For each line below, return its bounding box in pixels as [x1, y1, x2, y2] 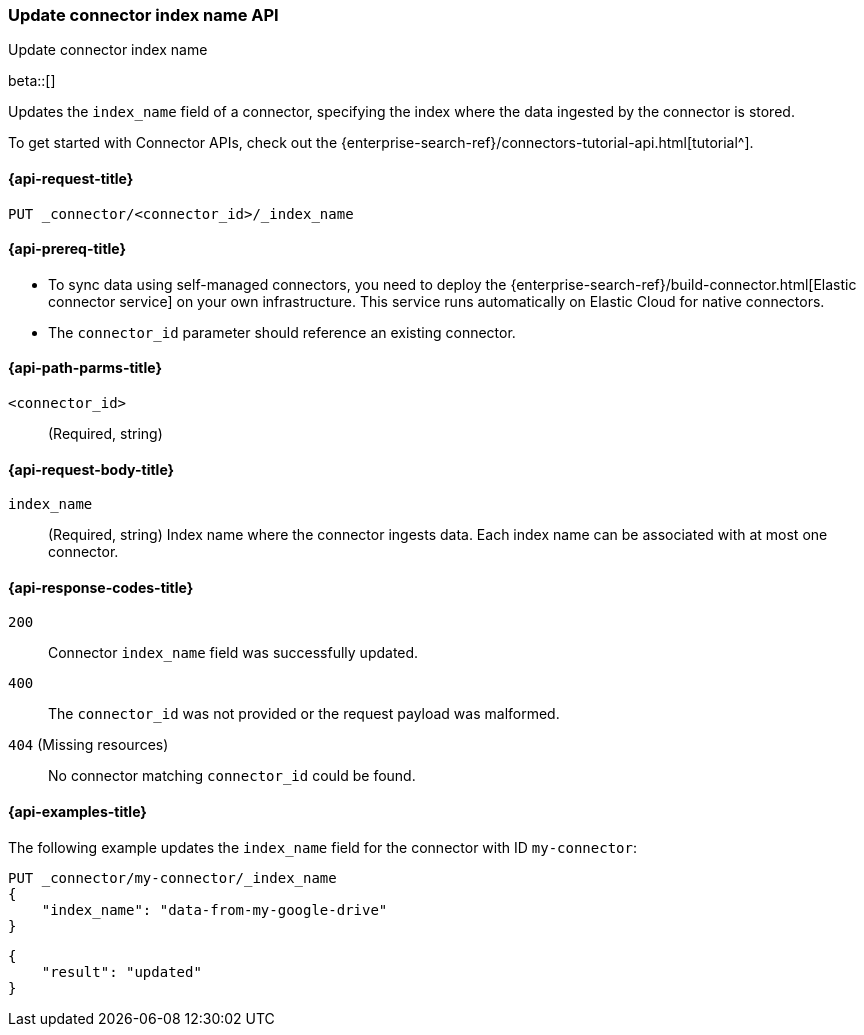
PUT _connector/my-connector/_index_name [8, 869, 337, 886]
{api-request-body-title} [8, 460, 175, 478]
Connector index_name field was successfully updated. [48, 644, 419, 662]
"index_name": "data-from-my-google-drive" [41, 901, 388, 918]
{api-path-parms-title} [8, 359, 163, 377]
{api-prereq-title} [8, 240, 127, 258]
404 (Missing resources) [8, 736, 169, 754]
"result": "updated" [41, 963, 202, 980]
